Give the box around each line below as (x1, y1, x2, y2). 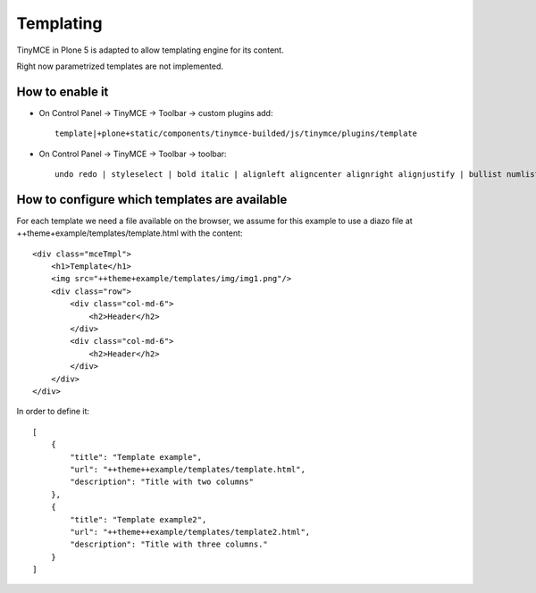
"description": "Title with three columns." (70, 539, 268, 549)
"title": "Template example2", (70, 514, 207, 524)
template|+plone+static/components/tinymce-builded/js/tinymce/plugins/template (54, 129, 418, 138)
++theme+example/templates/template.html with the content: (16, 228, 243, 238)
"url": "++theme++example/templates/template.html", (70, 464, 306, 474)
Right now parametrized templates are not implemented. (16, 61, 223, 71)
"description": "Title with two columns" (70, 477, 255, 487)
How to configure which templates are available (16, 192, 288, 207)
